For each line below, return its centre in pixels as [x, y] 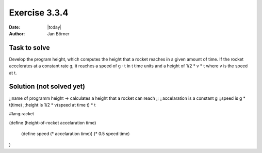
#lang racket [22, 114]
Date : [15, 27]
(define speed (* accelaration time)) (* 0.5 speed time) [75, 134]
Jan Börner [58, 33]
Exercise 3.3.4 [39, 13]
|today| [54, 27]
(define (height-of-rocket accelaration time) [53, 122]
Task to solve [30, 48]
